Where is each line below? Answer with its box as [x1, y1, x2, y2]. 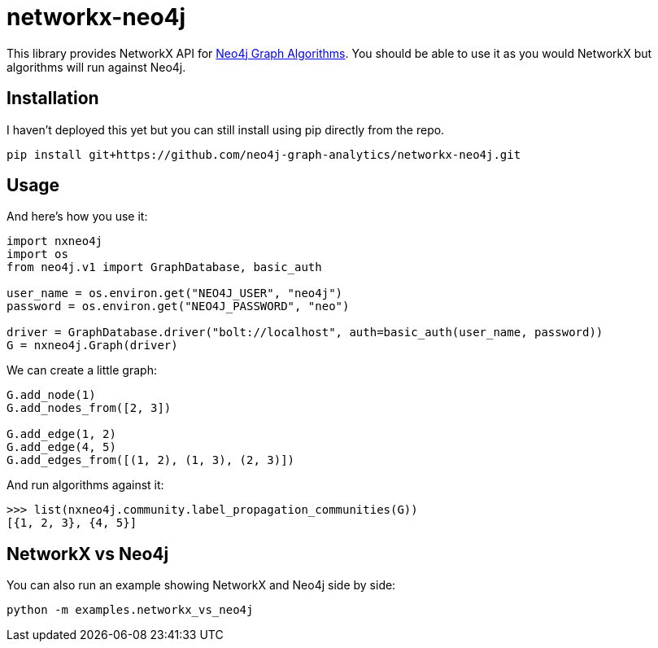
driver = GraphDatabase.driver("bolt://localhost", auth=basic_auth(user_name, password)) [7, 326, 604, 339]
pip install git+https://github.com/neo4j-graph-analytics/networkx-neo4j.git [7, 147, 521, 161]
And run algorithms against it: [7, 478, 164, 493]
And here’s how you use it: [7, 209, 148, 224]
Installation [7, 88, 99, 109]
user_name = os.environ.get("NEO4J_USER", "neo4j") [7, 287, 343, 300]
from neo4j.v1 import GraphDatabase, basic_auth [7, 261, 322, 274]
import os [7, 247, 68, 261]
